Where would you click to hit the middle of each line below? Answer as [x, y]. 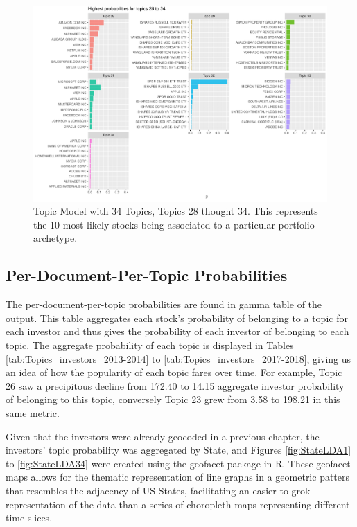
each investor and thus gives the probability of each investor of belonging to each [177, 331]
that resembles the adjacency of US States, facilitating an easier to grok [158, 490]
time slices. [29, 518]
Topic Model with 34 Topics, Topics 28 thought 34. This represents [176, 211]
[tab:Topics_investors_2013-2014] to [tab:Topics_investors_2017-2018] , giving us [178, 358]
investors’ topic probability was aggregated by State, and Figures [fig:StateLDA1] [178, 450]
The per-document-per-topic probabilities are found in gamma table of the [164, 304]
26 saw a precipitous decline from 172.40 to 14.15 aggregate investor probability [175, 385]
